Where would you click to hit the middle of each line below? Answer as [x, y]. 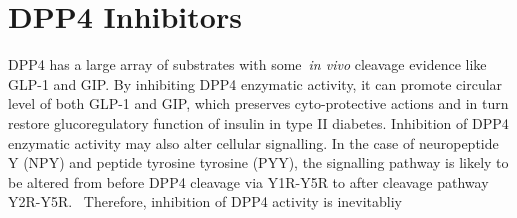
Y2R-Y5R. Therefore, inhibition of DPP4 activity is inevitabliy [205, 201]
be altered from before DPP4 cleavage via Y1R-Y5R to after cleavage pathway [248, 181]
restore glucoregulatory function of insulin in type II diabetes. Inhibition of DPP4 [258, 122]
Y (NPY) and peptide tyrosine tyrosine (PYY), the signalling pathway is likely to [258, 162]
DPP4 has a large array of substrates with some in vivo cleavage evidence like [247, 64]
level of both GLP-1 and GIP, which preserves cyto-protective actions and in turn [258, 103]
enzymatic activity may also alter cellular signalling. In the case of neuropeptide [253, 142]
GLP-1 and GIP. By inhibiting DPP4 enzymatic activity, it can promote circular [255, 83]
